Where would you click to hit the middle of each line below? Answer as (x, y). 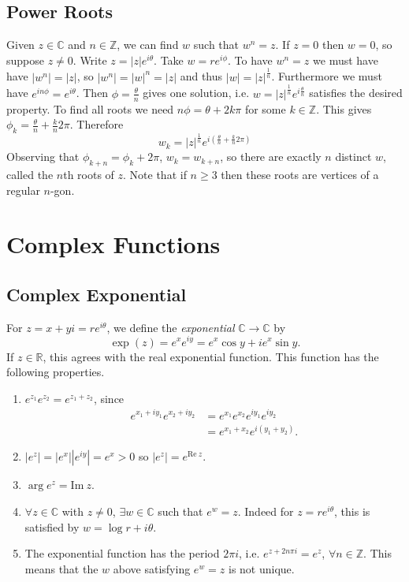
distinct (353, 157)
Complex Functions (113, 244)
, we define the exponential (171, 327)
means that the (61, 568)
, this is (352, 511)
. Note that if (155, 175)
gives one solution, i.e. (196, 93)
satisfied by (52, 526)
